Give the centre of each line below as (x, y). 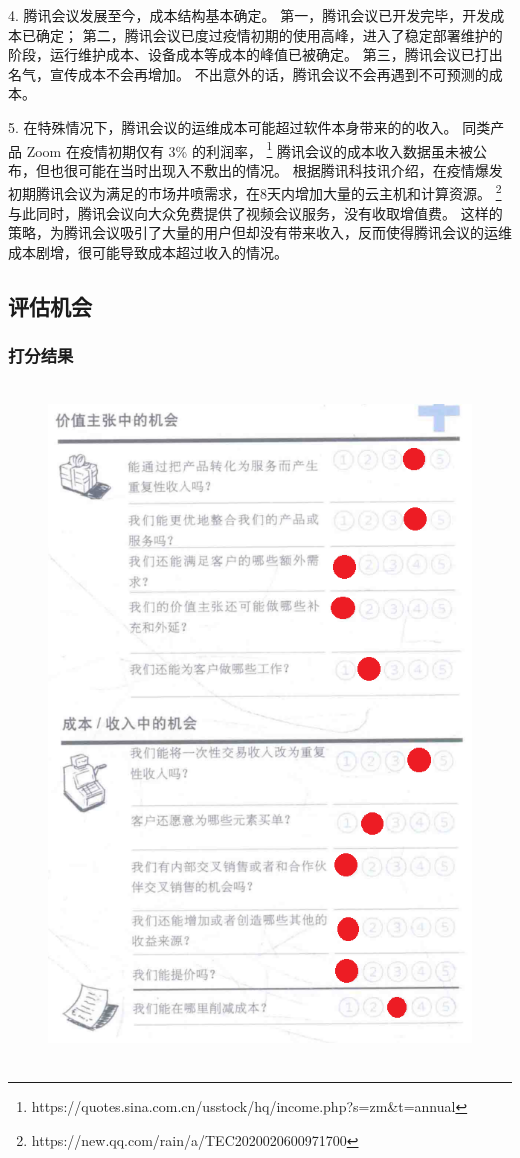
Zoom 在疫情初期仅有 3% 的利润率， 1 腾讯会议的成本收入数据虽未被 (250, 149)
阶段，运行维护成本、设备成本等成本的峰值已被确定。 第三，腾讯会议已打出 (255, 54)
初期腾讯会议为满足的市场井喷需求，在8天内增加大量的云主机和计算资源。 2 (255, 192)
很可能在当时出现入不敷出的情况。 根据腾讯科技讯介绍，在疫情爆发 (283, 169)
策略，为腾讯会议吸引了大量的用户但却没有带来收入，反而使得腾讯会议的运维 (260, 232)
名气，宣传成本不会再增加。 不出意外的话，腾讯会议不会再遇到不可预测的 (248, 73)
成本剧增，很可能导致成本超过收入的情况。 (148, 251)
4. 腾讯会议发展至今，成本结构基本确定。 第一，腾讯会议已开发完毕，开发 (249, 15)
